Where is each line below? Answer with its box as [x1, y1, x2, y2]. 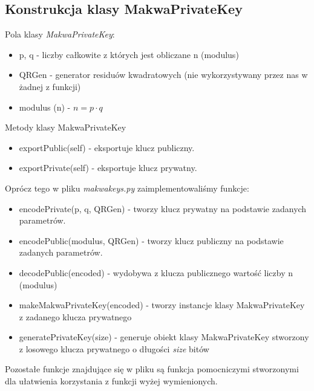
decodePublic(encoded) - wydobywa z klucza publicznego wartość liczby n [19, 266, 293, 279]
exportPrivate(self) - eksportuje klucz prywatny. [19, 161, 197, 174]
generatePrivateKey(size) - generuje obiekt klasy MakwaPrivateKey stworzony [19, 331, 309, 343]
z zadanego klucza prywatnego [19, 310, 132, 323]
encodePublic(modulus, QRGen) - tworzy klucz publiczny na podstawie [19, 234, 284, 247]
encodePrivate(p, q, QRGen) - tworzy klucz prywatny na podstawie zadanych [19, 202, 307, 215]
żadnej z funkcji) [19, 80, 81, 92]
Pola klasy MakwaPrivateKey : [5, 28, 115, 40]
